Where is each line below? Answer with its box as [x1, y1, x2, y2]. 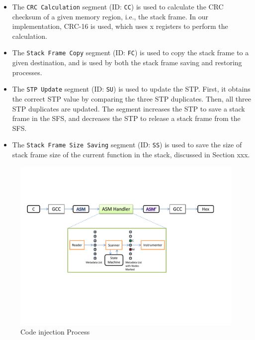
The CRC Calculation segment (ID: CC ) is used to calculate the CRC [12, 1, 224, 11]
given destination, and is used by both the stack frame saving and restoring [12, 57, 242, 68]
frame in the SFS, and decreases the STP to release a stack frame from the [12, 113, 241, 123]
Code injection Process [20, 327, 90, 337]
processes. [12, 67, 42, 77]
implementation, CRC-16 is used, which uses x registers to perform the [12, 21, 228, 31]
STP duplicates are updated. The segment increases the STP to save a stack [12, 103, 245, 113]
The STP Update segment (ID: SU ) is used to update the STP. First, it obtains [12, 84, 251, 94]
